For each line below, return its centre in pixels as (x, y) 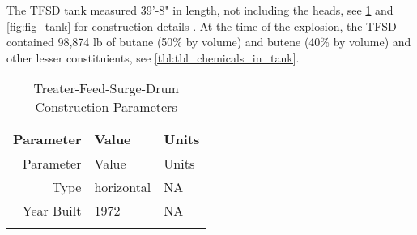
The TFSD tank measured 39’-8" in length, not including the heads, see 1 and (200, 10)
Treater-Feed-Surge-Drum (106, 88)
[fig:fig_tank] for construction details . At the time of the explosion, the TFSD (202, 26)
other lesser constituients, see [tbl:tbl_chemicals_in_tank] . (153, 57)
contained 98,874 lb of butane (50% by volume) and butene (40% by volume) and (209, 42)
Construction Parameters (106, 107)
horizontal (123, 187)
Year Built (52, 211)
